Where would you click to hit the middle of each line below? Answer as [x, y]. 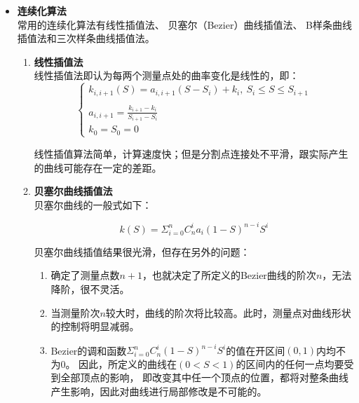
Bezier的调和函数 [89, 350]
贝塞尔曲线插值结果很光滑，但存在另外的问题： [142, 251]
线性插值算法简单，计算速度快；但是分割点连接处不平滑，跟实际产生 [191, 153]
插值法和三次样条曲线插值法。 [86, 38]
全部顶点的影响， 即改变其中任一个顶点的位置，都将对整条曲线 [205, 377]
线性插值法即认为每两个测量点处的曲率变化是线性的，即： [167, 75]
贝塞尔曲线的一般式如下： [93, 204]
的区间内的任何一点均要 [290, 363]
